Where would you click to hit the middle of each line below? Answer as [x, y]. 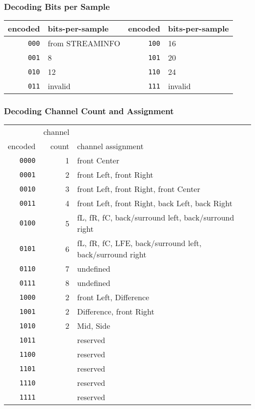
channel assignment [110, 146]
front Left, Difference [113, 297]
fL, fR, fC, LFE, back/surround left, [139, 243]
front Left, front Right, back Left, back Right [155, 203]
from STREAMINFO [84, 43]
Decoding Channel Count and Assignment [89, 111]
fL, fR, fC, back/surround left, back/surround [156, 218]
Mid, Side [94, 326]
